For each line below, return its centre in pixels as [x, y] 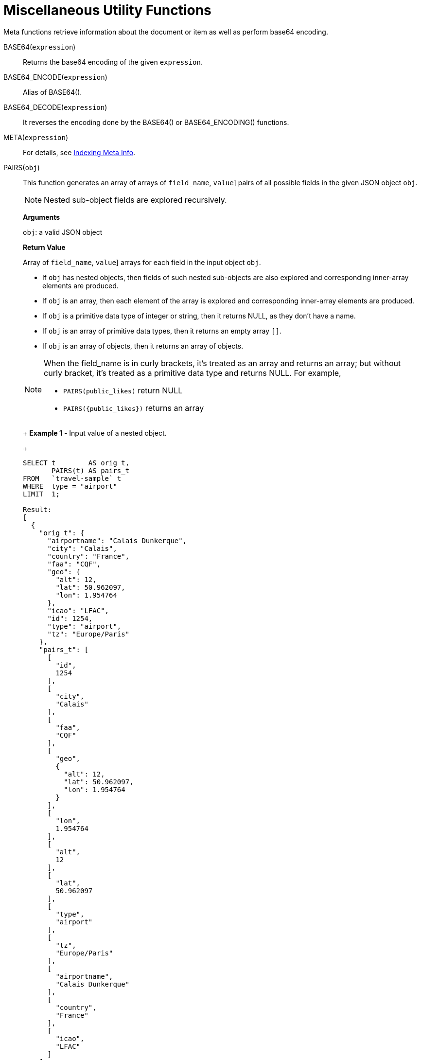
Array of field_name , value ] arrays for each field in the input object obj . [142, 262]
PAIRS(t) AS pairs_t [91, 470]
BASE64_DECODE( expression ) [55, 107]
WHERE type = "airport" [70, 486]
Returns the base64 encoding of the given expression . [113, 62]
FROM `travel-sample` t [72, 478]
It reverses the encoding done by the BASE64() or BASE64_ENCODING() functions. [156, 122]
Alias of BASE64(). [53, 92]
